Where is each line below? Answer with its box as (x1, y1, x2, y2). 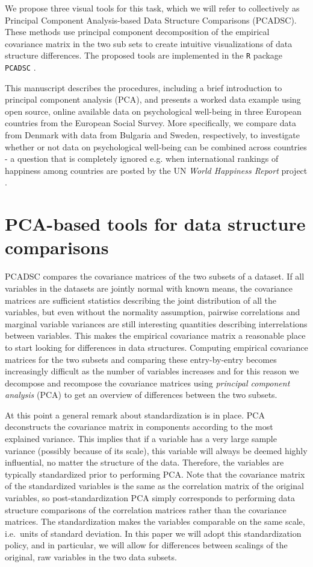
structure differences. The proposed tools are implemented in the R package (5, 49, 283, 62)
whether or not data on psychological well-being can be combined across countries (5, 140, 307, 153)
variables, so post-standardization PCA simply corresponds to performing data (5, 492, 296, 504)
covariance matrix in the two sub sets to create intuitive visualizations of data (5, 37, 293, 50)
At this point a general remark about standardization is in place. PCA (5, 408, 265, 421)
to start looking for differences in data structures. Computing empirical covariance (5, 341, 308, 353)
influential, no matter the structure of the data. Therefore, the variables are (5, 456, 284, 469)
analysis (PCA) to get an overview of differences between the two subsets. (5, 388, 277, 401)
